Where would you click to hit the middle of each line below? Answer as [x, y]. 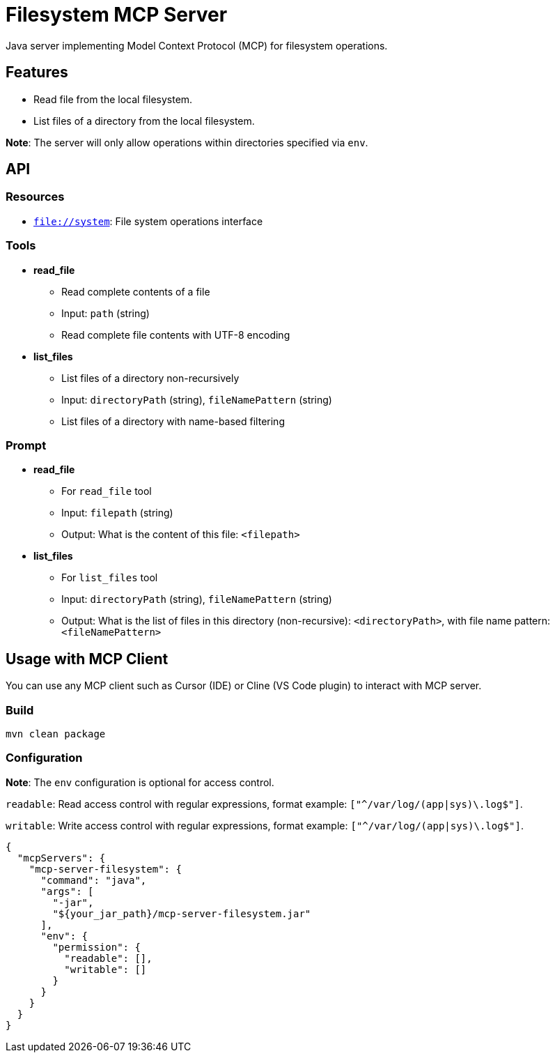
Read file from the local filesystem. [113, 99]
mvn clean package [56, 734]
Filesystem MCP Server [117, 15]
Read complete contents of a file [136, 291]
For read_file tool [107, 491]
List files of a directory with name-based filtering [173, 421]
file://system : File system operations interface [148, 221]
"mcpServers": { [61, 858]
